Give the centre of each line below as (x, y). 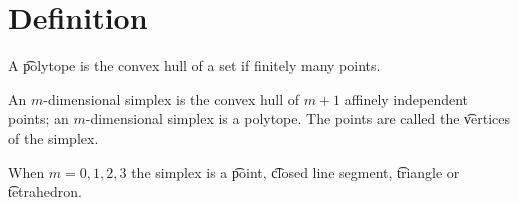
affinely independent (406, 98)
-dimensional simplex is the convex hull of (171, 98)
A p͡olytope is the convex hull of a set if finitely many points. (194, 65)
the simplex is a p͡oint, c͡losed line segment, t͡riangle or (295, 171)
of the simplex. (53, 137)
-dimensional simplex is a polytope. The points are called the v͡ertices (298, 118)
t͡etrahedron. (45, 191)
